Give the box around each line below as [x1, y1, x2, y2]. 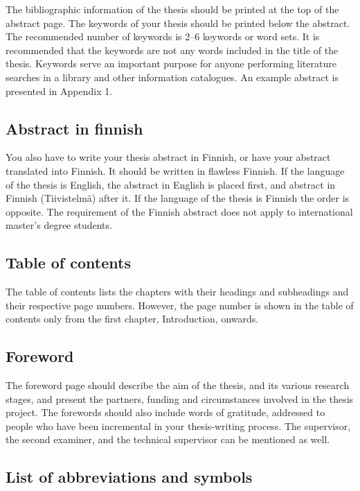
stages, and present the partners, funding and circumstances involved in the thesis [6, 391, 354, 406]
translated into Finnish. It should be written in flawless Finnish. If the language [6, 163, 345, 178]
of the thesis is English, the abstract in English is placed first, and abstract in [6, 177, 336, 191]
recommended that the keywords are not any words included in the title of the [6, 42, 339, 57]
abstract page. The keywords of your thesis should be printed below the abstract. [6, 15, 350, 30]
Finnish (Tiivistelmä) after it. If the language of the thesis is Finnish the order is [6, 191, 350, 205]
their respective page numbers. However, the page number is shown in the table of [6, 298, 354, 312]
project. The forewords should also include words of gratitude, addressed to [6, 405, 325, 420]
